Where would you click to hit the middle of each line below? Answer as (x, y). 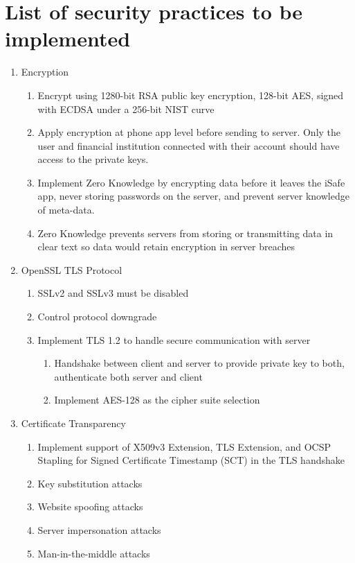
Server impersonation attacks (99, 529)
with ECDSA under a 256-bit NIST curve (126, 109)
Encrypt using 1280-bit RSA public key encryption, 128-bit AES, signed (191, 95)
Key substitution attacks (90, 483)
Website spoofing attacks (90, 506)
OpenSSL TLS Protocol (72, 269)
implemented (68, 38)
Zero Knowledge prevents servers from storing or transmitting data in (185, 233)
